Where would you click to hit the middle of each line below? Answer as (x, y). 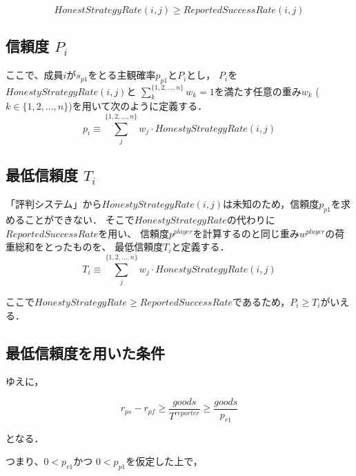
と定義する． (200, 247)
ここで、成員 (34, 75)
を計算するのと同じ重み (246, 233)
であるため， (261, 301)
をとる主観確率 (122, 75)
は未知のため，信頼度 (271, 204)
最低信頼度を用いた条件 (85, 352)
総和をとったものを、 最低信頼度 (89, 247)
